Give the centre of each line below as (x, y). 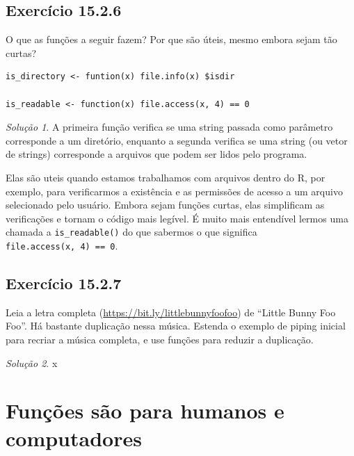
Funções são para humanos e (145, 410)
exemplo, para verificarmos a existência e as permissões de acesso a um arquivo (174, 191)
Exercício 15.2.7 (64, 283)
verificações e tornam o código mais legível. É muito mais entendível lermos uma (177, 218)
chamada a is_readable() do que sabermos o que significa (131, 232)
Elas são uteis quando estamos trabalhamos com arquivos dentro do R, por (166, 177)
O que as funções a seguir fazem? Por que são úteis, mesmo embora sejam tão (171, 39)
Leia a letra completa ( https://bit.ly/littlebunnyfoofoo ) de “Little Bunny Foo (171, 312)
